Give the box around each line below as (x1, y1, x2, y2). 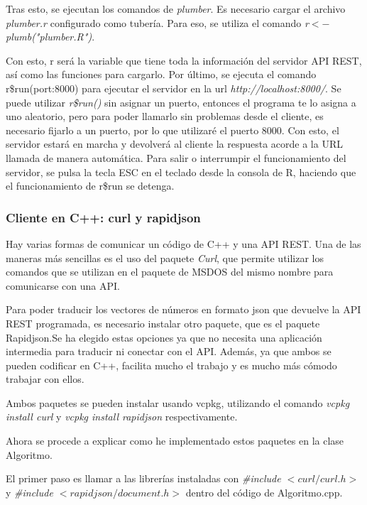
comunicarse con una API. (6, 278, 120, 293)
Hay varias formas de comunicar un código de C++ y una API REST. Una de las (6, 236, 361, 251)
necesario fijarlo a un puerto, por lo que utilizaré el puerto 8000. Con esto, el (6, 122, 339, 137)
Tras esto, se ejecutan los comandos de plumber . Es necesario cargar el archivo (6, 1, 346, 16)
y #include (6, 484, 53, 499)
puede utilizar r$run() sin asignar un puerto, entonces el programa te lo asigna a (6, 94, 356, 109)
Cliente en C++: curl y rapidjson (6, 208, 201, 226)
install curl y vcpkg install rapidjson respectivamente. (6, 409, 238, 424)
